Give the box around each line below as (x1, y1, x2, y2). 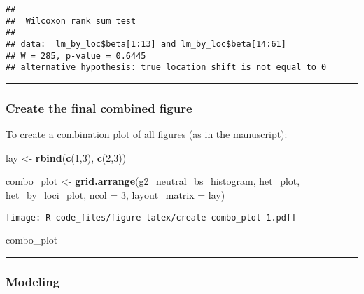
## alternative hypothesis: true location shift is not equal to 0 (6, 62, 327, 73)
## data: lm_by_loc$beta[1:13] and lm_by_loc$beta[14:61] (6, 38, 286, 49)
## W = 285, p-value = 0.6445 (6, 50, 146, 61)
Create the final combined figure (6, 99, 192, 116)
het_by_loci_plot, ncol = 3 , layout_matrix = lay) (6, 187, 225, 202)
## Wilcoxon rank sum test (6, 15, 136, 26)
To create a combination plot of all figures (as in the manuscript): (6, 127, 288, 141)
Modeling (6, 272, 60, 290)
